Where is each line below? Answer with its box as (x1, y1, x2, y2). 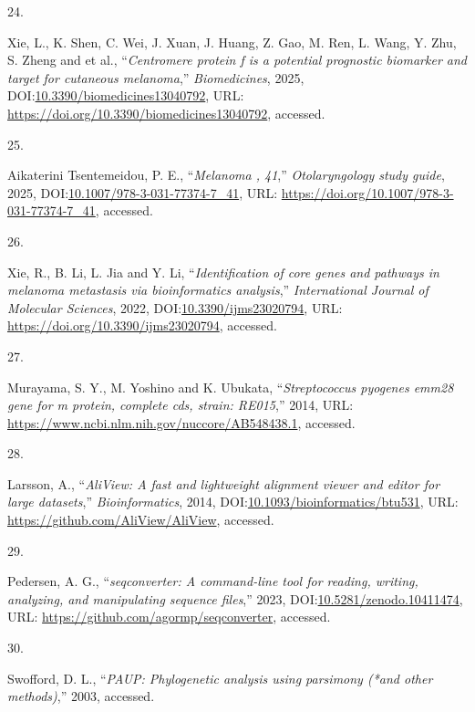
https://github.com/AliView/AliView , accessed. (7, 510, 274, 529)
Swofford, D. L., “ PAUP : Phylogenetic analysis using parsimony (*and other (7, 668, 433, 687)
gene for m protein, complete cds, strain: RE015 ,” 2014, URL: (7, 395, 354, 414)
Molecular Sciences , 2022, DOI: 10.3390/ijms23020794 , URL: (7, 298, 343, 317)
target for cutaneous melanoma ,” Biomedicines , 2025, (7, 68, 305, 87)
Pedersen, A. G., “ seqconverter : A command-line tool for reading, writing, (7, 571, 418, 591)
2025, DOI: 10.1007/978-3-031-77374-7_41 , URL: (7, 183, 278, 202)
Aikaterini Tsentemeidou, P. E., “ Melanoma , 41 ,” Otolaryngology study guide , (7, 165, 445, 184)
